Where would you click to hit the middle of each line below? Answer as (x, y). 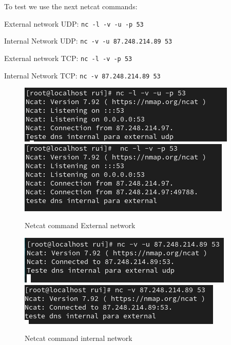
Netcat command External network (80, 225)
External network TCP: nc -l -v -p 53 (68, 58)
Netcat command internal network (79, 338)
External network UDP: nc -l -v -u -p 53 (74, 23)
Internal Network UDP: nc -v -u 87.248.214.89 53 (88, 41)
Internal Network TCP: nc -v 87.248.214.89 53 (82, 75)
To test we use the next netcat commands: (71, 6)
